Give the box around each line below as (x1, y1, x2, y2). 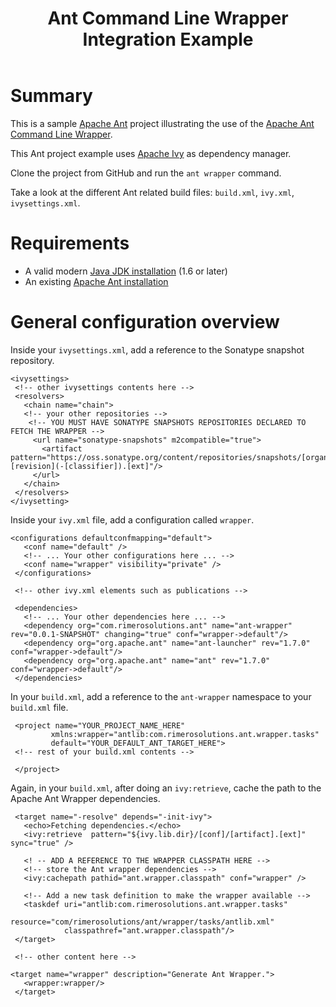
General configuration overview (10, 311, 280, 334)
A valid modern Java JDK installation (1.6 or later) (24, 265, 228, 277)
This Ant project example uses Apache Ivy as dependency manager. (10, 147, 292, 159)
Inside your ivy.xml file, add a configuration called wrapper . (10, 513, 255, 526)
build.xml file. (10, 701, 69, 713)
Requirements (10, 232, 130, 255)
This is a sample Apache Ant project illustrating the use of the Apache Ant (10, 117, 315, 129)
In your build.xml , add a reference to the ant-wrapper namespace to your (10, 690, 312, 702)
